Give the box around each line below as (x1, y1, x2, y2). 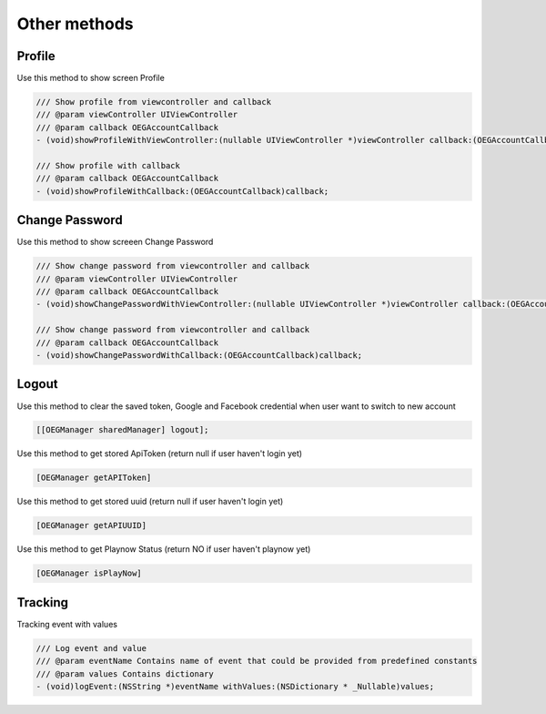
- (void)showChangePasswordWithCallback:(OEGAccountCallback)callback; (35, 351, 363, 360)
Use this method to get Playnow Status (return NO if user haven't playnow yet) (16, 544, 311, 555)
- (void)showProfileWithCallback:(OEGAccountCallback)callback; (35, 186, 329, 196)
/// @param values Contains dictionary (35, 668, 214, 678)
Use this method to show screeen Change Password (16, 237, 214, 248)
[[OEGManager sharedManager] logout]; (35, 424, 209, 435)
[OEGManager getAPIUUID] (35, 520, 147, 531)
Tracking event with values (16, 618, 118, 629)
